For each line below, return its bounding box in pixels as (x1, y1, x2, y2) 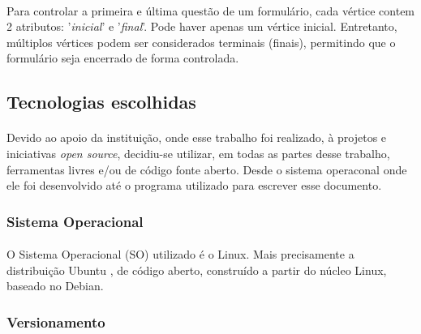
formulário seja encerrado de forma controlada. (6, 49, 239, 66)
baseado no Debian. (6, 277, 104, 294)
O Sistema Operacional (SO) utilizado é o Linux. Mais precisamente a (6, 246, 354, 263)
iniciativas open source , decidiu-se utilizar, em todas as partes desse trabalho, (6, 144, 390, 161)
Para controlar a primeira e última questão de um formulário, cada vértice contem (6, 2, 415, 19)
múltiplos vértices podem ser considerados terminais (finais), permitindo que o (6, 33, 396, 50)
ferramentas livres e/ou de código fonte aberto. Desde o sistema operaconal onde (6, 161, 407, 178)
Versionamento (6, 311, 105, 332)
